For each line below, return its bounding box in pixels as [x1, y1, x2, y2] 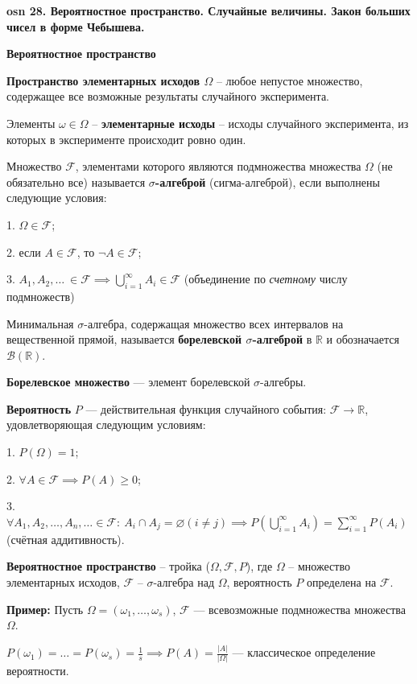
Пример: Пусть [6, 600, 84, 617]
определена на [306, 574, 377, 591]
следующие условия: [6, 189, 107, 206]
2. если [6, 243, 41, 260]
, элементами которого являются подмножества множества [75, 158, 361, 175]
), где [246, 558, 273, 575]
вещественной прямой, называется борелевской [6, 331, 242, 348]
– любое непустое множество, [216, 72, 363, 89]
